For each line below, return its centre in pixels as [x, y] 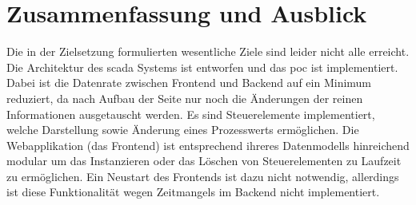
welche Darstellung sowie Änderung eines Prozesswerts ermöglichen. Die [183, 130]
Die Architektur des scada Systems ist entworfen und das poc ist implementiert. [202, 67]
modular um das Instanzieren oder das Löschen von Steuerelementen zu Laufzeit [204, 161]
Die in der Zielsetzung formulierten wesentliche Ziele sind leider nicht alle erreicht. [208, 51]
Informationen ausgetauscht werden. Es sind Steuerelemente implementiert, [191, 114]
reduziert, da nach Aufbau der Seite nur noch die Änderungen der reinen [185, 98]
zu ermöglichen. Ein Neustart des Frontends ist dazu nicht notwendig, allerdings [203, 176]
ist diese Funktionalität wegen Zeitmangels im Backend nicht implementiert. [193, 192]
